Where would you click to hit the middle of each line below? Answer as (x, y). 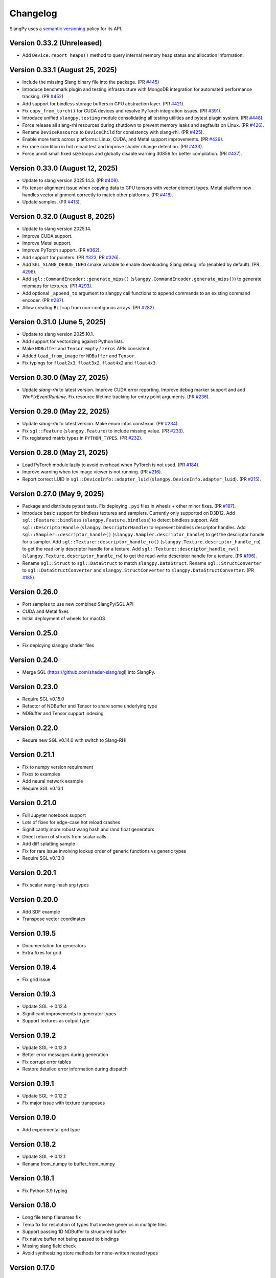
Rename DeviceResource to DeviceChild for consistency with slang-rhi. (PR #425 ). (113, 132)
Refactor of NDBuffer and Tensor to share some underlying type (90, 706)
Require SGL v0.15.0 (43, 699)
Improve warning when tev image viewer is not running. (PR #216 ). (92, 472)
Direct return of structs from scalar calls (64, 836)
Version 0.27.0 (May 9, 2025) (57, 494)
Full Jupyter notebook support (54, 815)
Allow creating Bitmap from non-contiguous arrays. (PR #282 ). (89, 307)
